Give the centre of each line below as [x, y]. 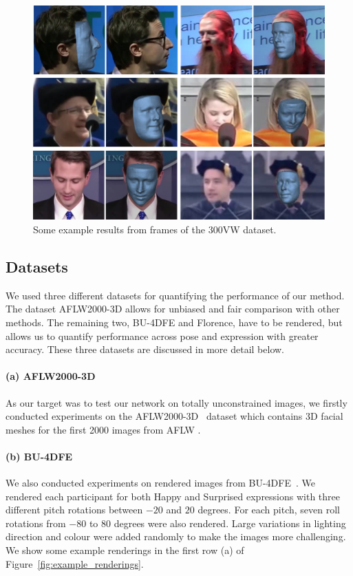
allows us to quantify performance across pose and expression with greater [162, 335]
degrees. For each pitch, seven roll [269, 510]
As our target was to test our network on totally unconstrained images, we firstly [176, 402]
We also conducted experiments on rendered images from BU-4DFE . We [160, 483]
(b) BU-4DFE [39, 456]
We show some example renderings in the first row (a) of [125, 550]
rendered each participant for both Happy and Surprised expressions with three [173, 496]
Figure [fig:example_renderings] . [75, 563]
